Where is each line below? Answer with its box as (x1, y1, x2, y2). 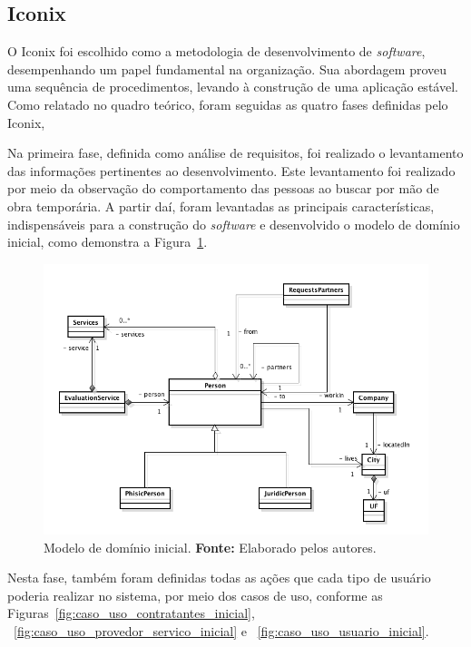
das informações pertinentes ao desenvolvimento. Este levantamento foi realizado (7, 161, 456, 180)
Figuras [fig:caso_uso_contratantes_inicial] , (7, 603, 255, 622)
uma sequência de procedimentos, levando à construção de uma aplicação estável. (7, 77, 458, 96)
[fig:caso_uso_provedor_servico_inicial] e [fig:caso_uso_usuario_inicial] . (14, 621, 429, 640)
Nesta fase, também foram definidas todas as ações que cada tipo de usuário (7, 568, 431, 587)
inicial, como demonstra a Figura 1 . (7, 232, 208, 251)
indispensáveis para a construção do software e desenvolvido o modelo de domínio (7, 214, 460, 233)
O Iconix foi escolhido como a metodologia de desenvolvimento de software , (7, 42, 426, 61)
